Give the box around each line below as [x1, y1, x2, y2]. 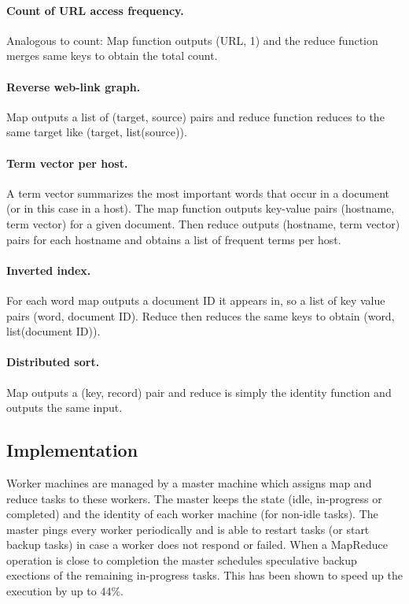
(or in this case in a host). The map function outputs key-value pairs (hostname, [6, 200, 395, 217]
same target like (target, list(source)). [6, 124, 187, 140]
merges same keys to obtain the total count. [6, 47, 218, 64]
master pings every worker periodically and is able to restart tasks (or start [6, 521, 370, 537]
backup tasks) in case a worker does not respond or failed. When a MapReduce [6, 536, 388, 553]
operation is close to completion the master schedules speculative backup [6, 551, 357, 568]
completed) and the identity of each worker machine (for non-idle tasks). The [6, 506, 378, 522]
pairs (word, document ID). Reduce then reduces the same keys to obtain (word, [6, 307, 395, 324]
